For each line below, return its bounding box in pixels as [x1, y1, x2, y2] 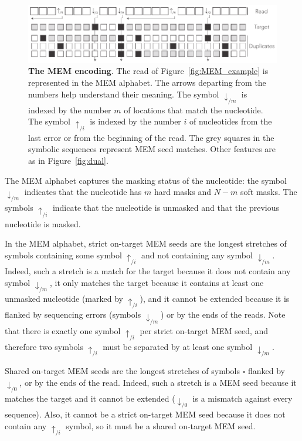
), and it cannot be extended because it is [140, 292, 290, 305]
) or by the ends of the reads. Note [160, 308, 286, 321]
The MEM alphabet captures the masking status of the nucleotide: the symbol [5, 174, 287, 186]
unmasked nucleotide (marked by [5, 292, 123, 305]
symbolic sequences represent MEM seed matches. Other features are [28, 143, 276, 155]
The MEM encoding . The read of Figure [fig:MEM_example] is [28, 65, 269, 77]
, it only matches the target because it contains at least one [49, 276, 264, 288]
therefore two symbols [5, 341, 83, 352]
